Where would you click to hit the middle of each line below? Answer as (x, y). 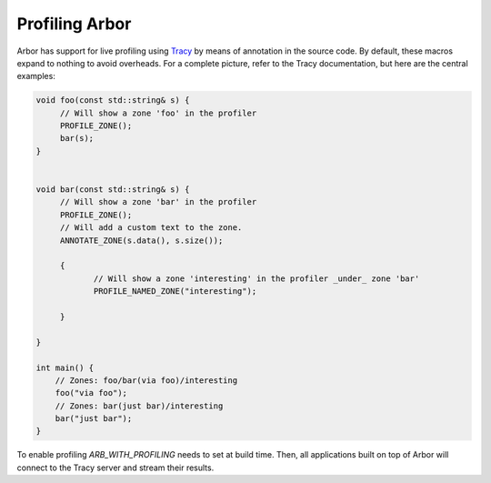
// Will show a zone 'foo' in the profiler (158, 113)
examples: (36, 76)
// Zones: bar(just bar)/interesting (139, 406)
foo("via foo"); (91, 393)
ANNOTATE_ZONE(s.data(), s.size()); (141, 240)
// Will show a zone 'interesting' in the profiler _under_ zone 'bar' (256, 278)
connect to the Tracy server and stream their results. (115, 468)
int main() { (65, 367)
